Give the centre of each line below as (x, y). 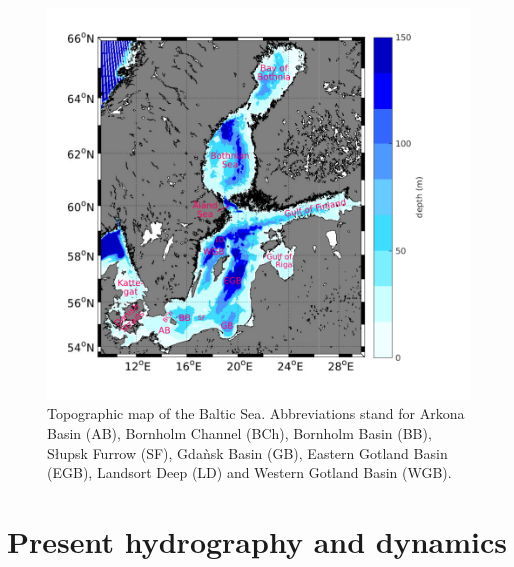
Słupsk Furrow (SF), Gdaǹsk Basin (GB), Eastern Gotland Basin (247, 452)
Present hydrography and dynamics (257, 540)
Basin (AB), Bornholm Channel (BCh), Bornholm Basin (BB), (239, 432)
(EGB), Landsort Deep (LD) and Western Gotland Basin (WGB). (249, 472)
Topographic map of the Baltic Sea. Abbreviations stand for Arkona (256, 413)
